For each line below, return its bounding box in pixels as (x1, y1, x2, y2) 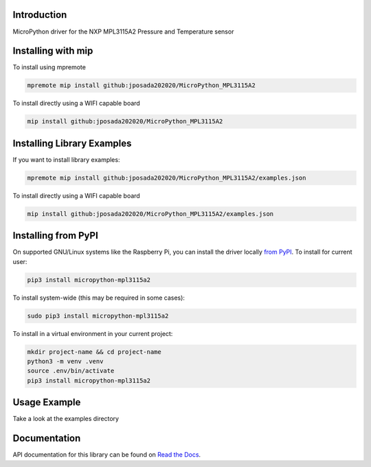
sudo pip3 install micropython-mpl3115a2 (27, 312, 169, 320)
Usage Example (12, 396, 81, 408)
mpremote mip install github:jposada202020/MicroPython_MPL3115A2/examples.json (27, 173, 306, 182)
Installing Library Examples (12, 137, 132, 149)
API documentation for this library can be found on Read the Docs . (12, 451, 201, 459)
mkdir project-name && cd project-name (27, 348, 161, 356)
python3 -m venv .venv (27, 357, 104, 366)
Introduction (12, 9, 67, 21)
